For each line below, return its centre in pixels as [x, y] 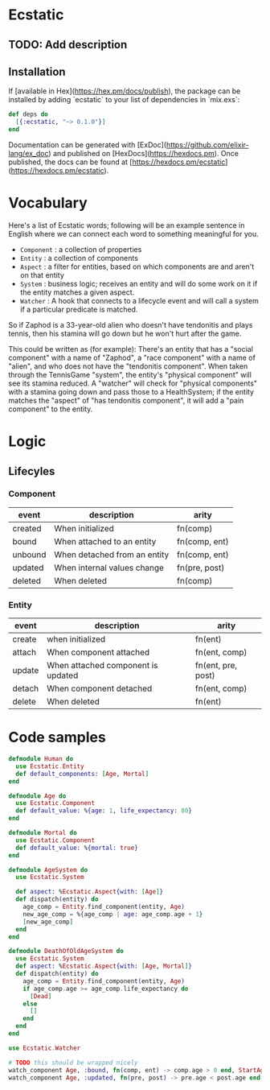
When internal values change [109, 568]
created [27, 528]
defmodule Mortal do [43, 833]
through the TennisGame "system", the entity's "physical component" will [130, 374]
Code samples [57, 737]
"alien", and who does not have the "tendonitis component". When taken [128, 366]
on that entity [42, 275]
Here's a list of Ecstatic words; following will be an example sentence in [127, 225]
